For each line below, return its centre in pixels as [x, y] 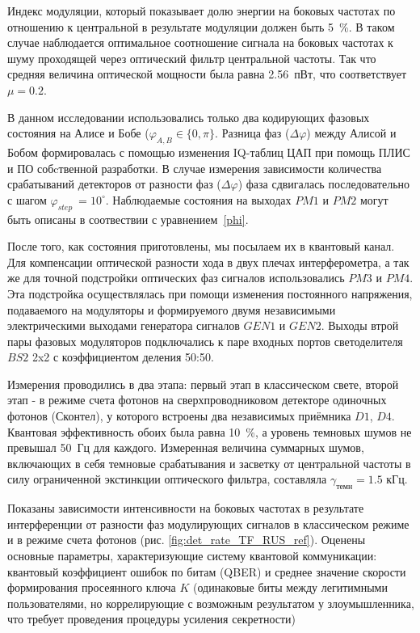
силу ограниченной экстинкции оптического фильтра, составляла [167, 479]
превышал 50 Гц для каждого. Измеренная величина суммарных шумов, [186, 447]
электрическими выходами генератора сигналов [124, 325]
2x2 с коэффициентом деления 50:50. [123, 357]
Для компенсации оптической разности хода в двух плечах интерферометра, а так [208, 262]
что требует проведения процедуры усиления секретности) [152, 619]
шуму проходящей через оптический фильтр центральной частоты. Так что [192, 58]
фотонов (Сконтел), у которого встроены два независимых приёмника [179, 416]
